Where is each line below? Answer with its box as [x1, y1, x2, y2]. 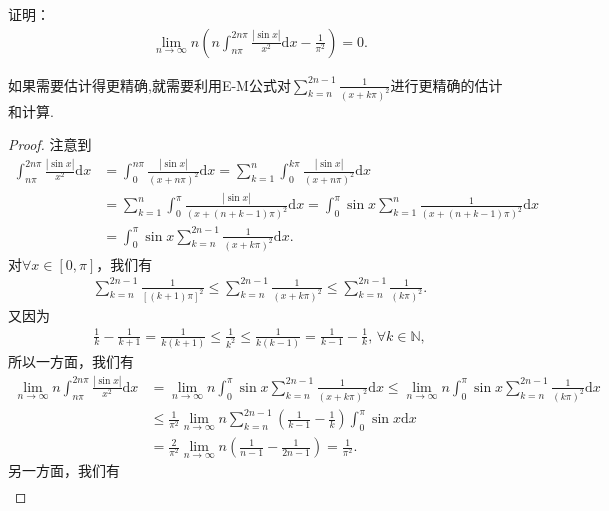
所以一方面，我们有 [8, 350, 134, 371]
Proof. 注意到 [8, 134, 92, 155]
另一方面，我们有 [8, 460, 120, 481]
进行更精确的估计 [390, 74, 503, 95]
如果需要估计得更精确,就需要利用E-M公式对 [8, 74, 291, 95]
